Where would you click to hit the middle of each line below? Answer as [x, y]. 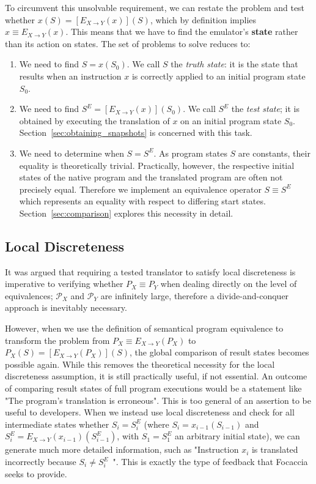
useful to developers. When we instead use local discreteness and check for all [150, 412]
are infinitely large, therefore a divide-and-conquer [195, 295]
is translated [275, 449]
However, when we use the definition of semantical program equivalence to [144, 328]
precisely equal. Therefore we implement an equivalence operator [140, 189]
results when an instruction [70, 76]
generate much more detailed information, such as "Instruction [122, 449]
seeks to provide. [36, 473]
